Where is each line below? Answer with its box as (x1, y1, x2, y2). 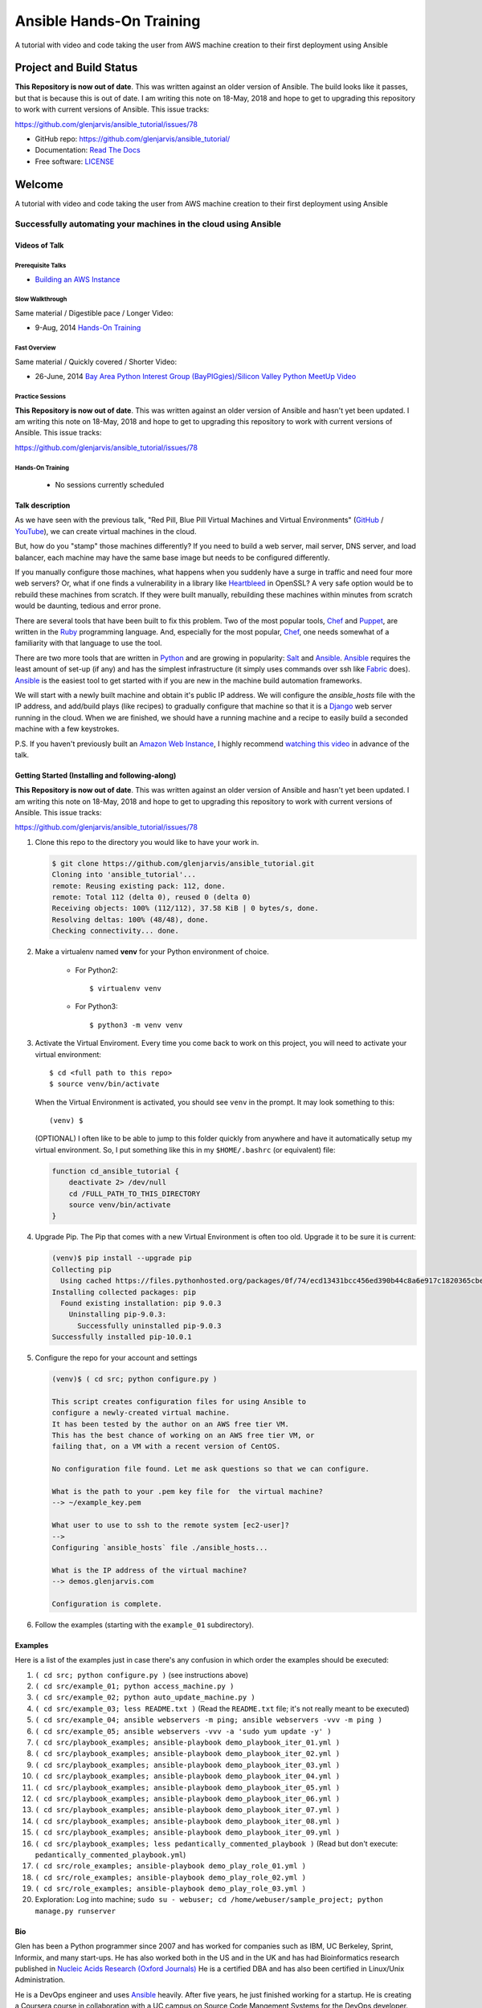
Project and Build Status (14, 61, 138, 75)
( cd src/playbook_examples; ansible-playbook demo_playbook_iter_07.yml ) (35, 1806, 341, 1814)
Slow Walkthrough (14, 296, 67, 304)
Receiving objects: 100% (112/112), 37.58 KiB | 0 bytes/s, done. (51, 904, 319, 913)
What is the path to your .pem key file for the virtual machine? (51, 1487, 324, 1496)
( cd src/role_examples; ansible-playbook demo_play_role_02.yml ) (35, 1872, 307, 1882)
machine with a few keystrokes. (14, 724, 120, 734)
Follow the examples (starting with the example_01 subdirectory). (35, 1619, 255, 1630)
